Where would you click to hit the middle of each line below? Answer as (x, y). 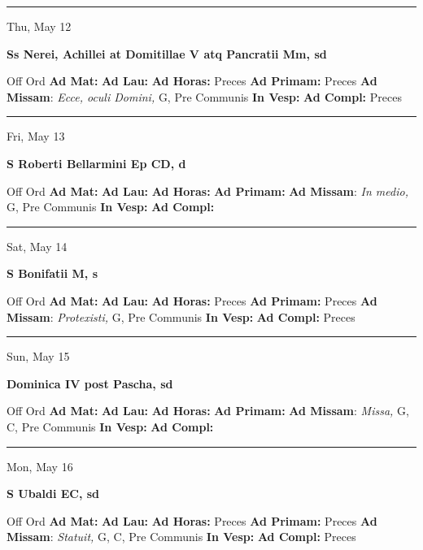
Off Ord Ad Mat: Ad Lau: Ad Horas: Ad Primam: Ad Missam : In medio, (207, 191)
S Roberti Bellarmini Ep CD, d (96, 163)
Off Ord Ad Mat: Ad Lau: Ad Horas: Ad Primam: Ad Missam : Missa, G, (208, 411)
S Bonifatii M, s (52, 273)
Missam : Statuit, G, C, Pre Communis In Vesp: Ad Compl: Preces (181, 537)
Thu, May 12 (39, 26)
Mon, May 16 (40, 466)
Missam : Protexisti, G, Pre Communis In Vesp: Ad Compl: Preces (181, 316)
